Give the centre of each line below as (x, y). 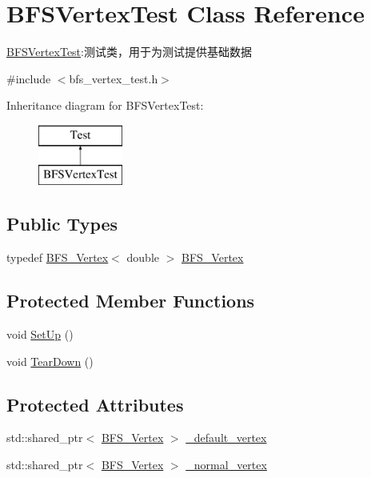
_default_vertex (226, 438)
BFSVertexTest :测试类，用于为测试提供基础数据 (129, 52)
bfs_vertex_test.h (114, 78)
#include (29, 78)
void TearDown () (50, 361)
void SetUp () (40, 334)
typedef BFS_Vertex (58, 257)
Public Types (62, 224)
